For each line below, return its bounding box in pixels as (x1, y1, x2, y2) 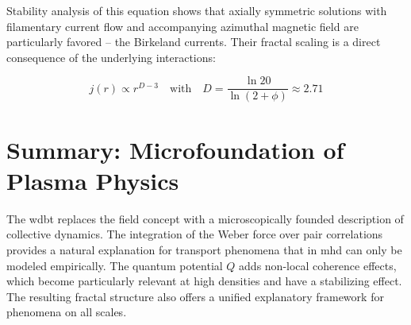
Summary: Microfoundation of (6, 133, 344, 165)
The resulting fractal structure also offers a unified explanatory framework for (6, 288, 384, 304)
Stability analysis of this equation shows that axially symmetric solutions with (6, 2, 387, 18)
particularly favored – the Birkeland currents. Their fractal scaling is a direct (6, 33, 381, 50)
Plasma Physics (6, 164, 179, 196)
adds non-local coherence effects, (239, 257, 397, 273)
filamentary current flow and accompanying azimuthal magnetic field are (6, 17, 359, 34)
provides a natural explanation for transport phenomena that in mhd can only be (6, 241, 402, 257)
